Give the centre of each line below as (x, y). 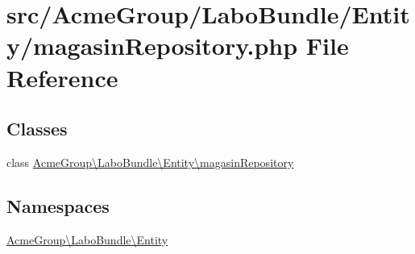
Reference (62, 77)
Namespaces (58, 205)
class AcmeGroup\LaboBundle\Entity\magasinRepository (150, 162)
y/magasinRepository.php (152, 46)
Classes (37, 129)
